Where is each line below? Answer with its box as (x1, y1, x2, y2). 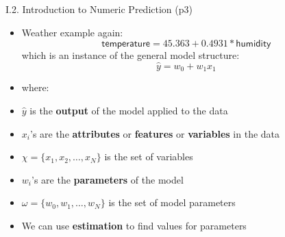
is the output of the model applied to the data (29, 103, 228, 118)
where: (21, 80, 49, 95)
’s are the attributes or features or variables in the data (29, 126, 280, 140)
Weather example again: (21, 25, 123, 39)
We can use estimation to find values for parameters (21, 219, 247, 233)
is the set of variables (104, 149, 193, 164)
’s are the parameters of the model (32, 172, 184, 186)
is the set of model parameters (108, 195, 236, 210)
